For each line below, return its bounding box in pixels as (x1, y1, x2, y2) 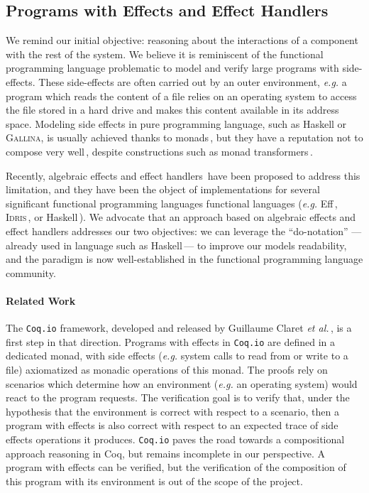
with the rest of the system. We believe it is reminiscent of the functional (6, 46, 324, 61)
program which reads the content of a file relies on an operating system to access (6, 88, 357, 103)
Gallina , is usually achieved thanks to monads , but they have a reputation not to (6, 130, 363, 145)
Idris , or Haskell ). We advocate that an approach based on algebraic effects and (6, 210, 356, 224)
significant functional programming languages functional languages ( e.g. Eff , (6, 195, 338, 210)
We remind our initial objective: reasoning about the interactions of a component (6, 33, 358, 48)
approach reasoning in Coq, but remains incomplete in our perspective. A (6, 445, 326, 460)
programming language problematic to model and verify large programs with (6, 60, 339, 75)
